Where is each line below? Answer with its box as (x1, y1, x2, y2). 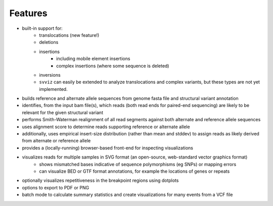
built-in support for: (22, 25, 63, 31)
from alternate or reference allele (22, 138, 91, 144)
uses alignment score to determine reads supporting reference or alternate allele (22, 124, 190, 130)
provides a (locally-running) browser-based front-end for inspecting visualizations (22, 144, 193, 151)
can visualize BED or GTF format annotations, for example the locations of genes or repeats (39, 168, 230, 174)
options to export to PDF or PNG (22, 184, 89, 190)
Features (9, 8, 48, 19)
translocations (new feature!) (39, 32, 100, 38)
